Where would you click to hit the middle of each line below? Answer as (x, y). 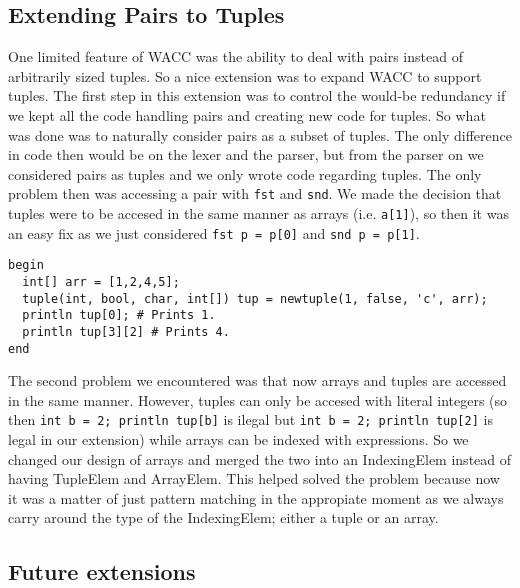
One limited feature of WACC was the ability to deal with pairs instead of (235, 56)
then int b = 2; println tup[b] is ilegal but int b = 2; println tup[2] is (250, 419)
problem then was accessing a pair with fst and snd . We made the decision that (255, 193)
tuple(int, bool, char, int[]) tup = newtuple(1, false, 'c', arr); (255, 298)
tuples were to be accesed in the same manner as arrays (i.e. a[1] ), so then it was (258, 213)
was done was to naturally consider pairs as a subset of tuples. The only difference (260, 134)
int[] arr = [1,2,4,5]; (101, 281)
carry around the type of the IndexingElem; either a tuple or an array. (223, 517)
